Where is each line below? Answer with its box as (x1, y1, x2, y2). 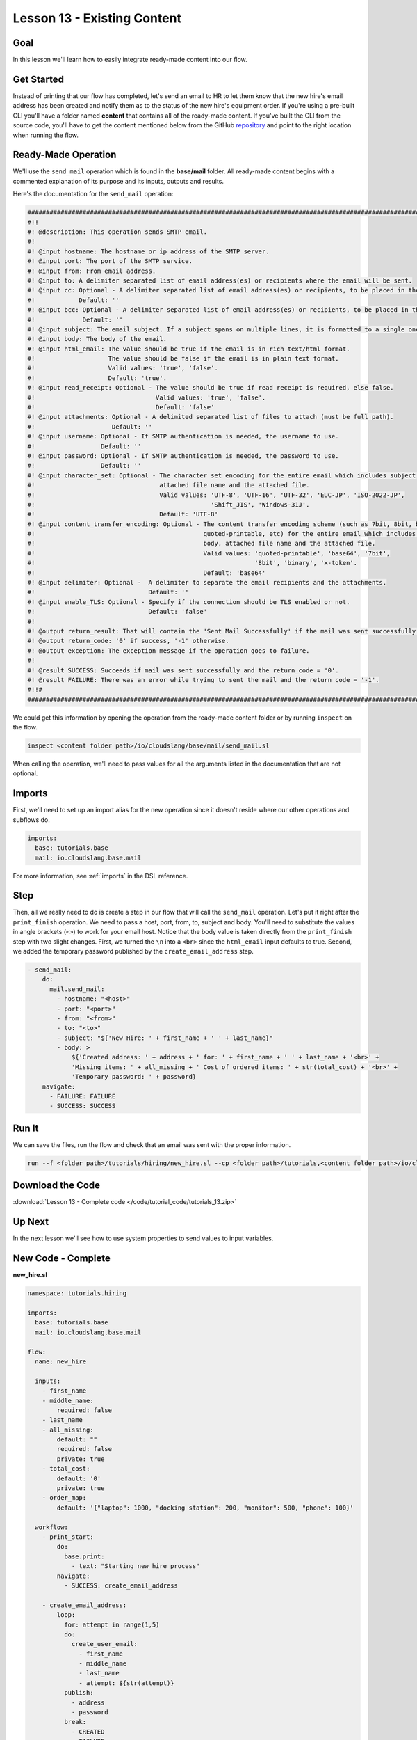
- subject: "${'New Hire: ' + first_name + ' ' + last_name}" (56, 1034, 274, 1042)
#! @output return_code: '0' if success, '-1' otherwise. (27, 637, 229, 645)
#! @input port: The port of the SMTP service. (27, 258, 193, 265)
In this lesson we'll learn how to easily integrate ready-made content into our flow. (13, 56, 248, 64)
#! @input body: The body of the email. (27, 335, 167, 343)
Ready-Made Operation (13, 149, 117, 161)
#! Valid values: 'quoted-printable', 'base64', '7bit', (27, 549, 391, 557)
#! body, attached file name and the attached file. (27, 539, 376, 548)
